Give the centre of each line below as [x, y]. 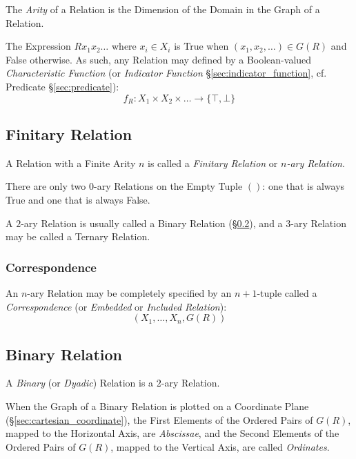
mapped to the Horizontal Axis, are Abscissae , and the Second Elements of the [172, 433]
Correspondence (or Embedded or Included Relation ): [116, 306]
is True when [201, 46]
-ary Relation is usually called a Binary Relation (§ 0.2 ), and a [152, 223]
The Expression [38, 46]
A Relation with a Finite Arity [71, 163]
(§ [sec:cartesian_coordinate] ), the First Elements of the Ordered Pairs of [159, 419]
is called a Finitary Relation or [213, 163]
